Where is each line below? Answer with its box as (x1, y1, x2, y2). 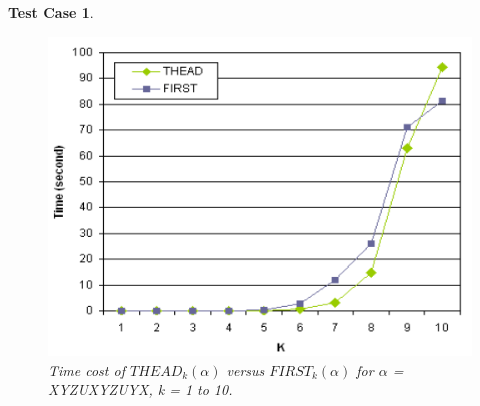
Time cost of (48, 359, 125, 380)
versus (226, 359, 265, 380)
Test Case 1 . (8, 2, 94, 22)
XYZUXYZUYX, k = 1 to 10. (48, 379, 233, 400)
